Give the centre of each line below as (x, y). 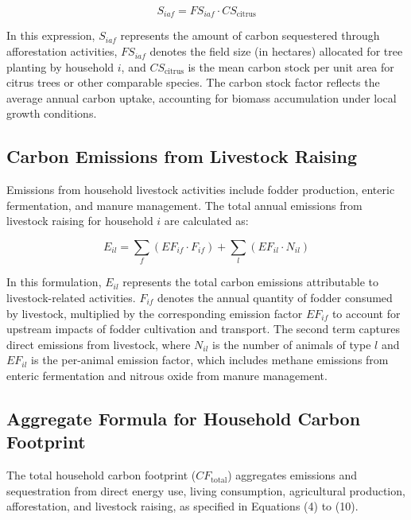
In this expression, (51, 35)
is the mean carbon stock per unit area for (291, 66)
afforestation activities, (62, 51)
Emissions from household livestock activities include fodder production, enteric (201, 190)
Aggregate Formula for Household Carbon (184, 418)
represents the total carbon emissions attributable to (251, 282)
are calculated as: (206, 221)
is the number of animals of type (292, 344)
